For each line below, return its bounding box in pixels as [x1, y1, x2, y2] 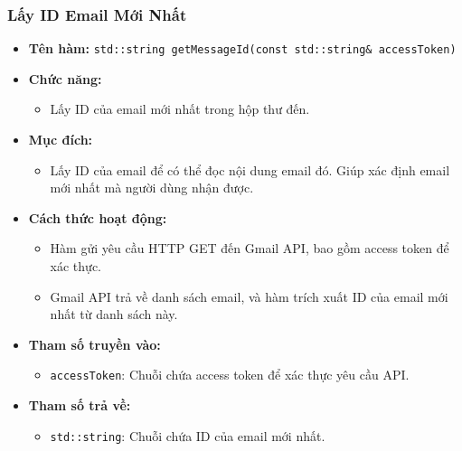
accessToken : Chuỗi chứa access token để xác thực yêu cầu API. [50, 365, 410, 384]
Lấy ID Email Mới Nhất [7, 3, 187, 25]
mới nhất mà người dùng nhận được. [50, 178, 254, 197]
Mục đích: [28, 130, 93, 149]
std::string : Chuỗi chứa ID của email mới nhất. [50, 426, 325, 445]
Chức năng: [28, 69, 102, 88]
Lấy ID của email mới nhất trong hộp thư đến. [50, 99, 310, 118]
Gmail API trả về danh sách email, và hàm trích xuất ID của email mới [50, 287, 448, 305]
